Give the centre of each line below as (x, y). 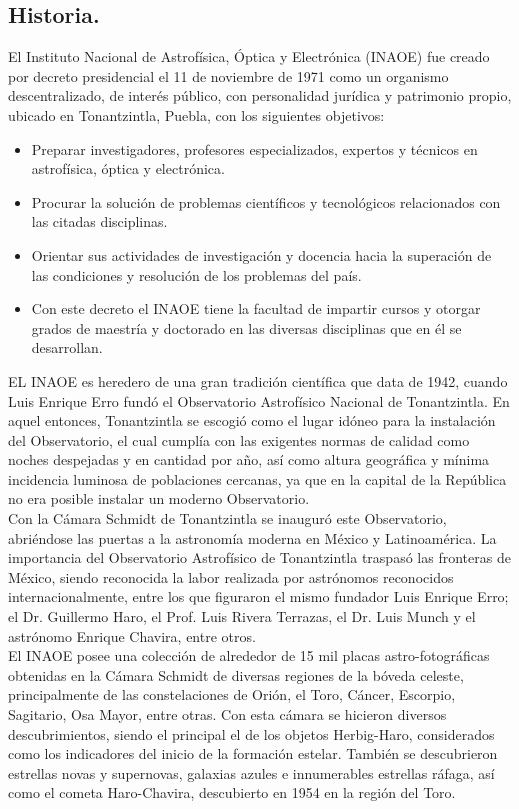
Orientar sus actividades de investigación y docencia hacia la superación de (261, 254)
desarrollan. (67, 347)
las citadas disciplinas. (99, 221)
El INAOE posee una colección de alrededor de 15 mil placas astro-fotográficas (249, 655)
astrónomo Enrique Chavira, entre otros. (132, 635)
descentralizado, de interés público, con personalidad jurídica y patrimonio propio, (260, 95)
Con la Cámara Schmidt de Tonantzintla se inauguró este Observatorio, (227, 518)
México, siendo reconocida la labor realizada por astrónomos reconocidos (231, 576)
